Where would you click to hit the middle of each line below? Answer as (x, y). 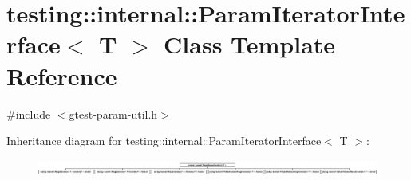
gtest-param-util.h (113, 113)
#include (29, 113)
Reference (62, 75)
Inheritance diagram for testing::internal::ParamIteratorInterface (164, 141)
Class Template (250, 44)
